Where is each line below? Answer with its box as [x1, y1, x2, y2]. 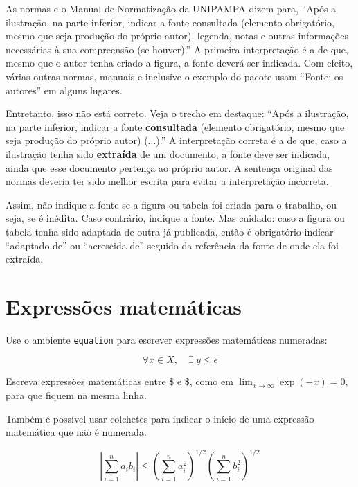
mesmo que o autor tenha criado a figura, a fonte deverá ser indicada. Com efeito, [6, 55, 353, 70]
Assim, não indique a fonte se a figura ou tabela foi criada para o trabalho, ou [6, 197, 337, 211]
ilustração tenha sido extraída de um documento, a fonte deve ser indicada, [6, 146, 330, 161]
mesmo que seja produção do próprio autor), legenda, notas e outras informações [6, 28, 348, 43]
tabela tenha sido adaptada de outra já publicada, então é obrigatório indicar [6, 224, 334, 238]
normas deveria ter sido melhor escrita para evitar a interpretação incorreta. [6, 174, 329, 188]
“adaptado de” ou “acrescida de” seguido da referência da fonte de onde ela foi [6, 238, 339, 252]
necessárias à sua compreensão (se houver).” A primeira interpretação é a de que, [6, 42, 348, 56]
